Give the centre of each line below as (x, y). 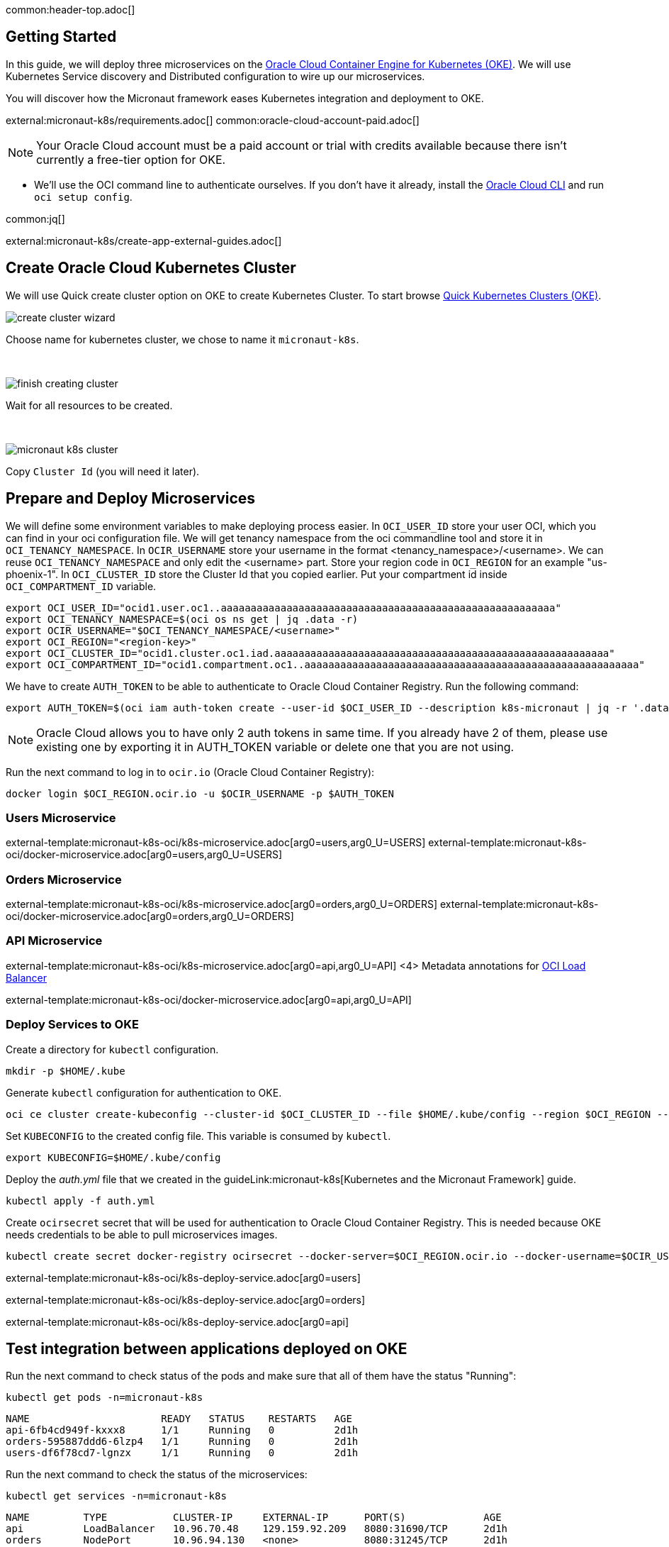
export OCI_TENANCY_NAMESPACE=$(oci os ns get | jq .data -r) (182, 619)
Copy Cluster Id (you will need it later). (103, 471)
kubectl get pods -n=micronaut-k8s (105, 1398)
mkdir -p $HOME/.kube (66, 1071)
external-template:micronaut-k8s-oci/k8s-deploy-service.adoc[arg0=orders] (186, 1299)
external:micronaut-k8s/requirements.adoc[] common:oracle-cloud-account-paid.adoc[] (213, 120)
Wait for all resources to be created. (89, 405)
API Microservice (54, 941)
